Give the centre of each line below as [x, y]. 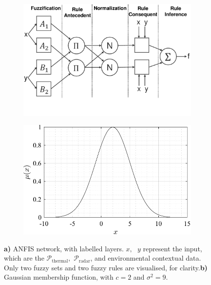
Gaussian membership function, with [59, 277]
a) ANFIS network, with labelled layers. [64, 248]
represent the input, [173, 248]
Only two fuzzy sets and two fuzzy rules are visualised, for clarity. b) [106, 267]
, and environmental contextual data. [146, 258]
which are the [24, 258]
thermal [60, 261]
